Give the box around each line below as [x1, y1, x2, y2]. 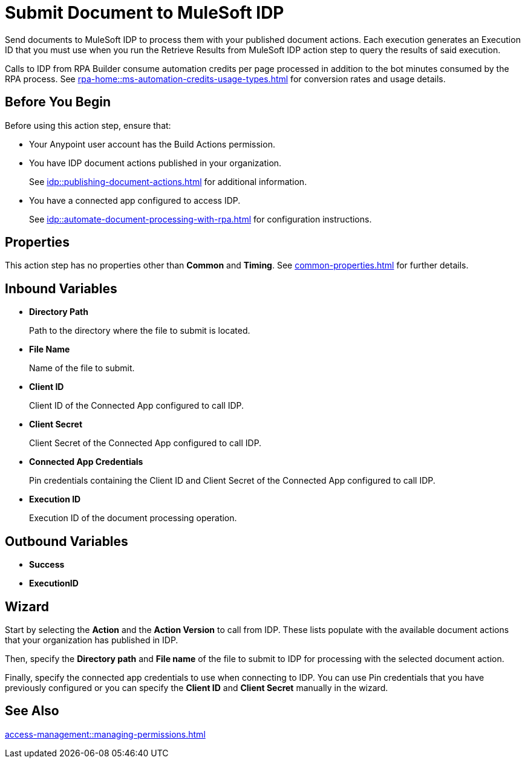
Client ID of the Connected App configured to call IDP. [29, 400, 244, 411]
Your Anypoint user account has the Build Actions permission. [29, 138, 275, 149]
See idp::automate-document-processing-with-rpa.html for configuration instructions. [29, 213, 372, 224]
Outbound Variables [5, 533, 128, 549]
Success [29, 559, 65, 570]
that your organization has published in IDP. [5, 634, 178, 645]
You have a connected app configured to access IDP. [29, 195, 241, 206]
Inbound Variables [5, 281, 117, 296]
